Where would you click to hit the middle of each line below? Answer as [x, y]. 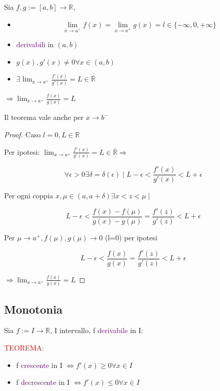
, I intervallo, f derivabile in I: [96, 330]
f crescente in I [39, 365]
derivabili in [35, 44]
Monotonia [33, 309]
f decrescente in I [43, 382]
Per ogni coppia [29, 195]
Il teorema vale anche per [44, 117]
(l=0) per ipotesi [131, 237]
